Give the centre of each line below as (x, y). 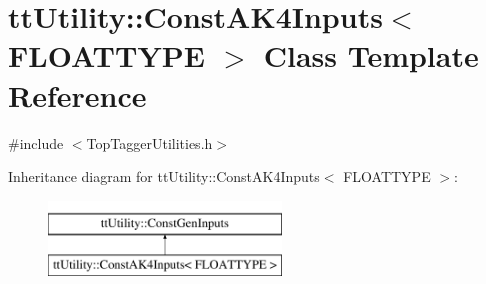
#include (36, 142)
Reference (77, 94)
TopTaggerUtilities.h (149, 142)
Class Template (371, 55)
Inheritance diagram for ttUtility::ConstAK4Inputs (164, 176)
